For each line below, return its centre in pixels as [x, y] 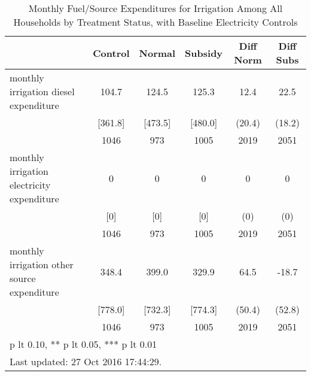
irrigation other [42, 264]
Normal [157, 53]
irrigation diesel [42, 91]
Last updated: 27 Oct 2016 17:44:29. [86, 361]
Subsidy [204, 53]
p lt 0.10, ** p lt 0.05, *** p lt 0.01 [83, 344]
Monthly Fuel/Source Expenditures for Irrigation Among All [155, 8]
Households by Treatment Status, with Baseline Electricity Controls [155, 22]
